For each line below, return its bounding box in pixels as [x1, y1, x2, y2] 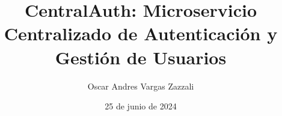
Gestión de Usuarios [55, 44, 227, 69]
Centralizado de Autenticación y [4, 21, 278, 46]
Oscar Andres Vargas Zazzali [87, 79, 194, 92]
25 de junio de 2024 [105, 100, 177, 112]
